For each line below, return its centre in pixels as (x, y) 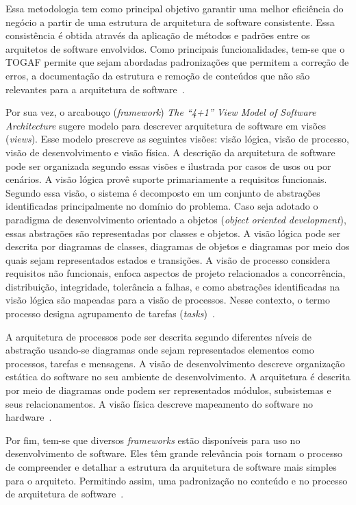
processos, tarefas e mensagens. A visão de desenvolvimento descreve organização (175, 363)
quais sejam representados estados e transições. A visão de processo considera (168, 259)
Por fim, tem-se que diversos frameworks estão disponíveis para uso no (153, 440)
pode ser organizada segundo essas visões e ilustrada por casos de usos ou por (168, 165)
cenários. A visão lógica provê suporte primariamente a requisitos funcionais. (166, 179)
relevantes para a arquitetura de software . (95, 89)
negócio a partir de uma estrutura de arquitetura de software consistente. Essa (170, 22)
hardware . (29, 417)
